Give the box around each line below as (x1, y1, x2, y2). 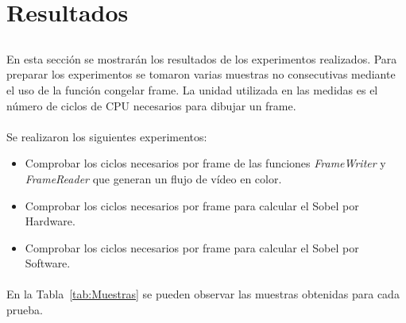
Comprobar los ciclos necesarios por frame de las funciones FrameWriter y (25, 155, 386, 171)
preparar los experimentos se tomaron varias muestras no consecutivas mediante (6, 66, 396, 83)
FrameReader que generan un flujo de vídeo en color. (25, 170, 282, 186)
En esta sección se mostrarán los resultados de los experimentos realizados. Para (6, 50, 397, 67)
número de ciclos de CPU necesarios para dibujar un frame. (6, 97, 296, 113)
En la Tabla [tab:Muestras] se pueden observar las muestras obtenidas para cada (6, 286, 400, 302)
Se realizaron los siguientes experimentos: (6, 128, 207, 144)
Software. (25, 255, 71, 271)
